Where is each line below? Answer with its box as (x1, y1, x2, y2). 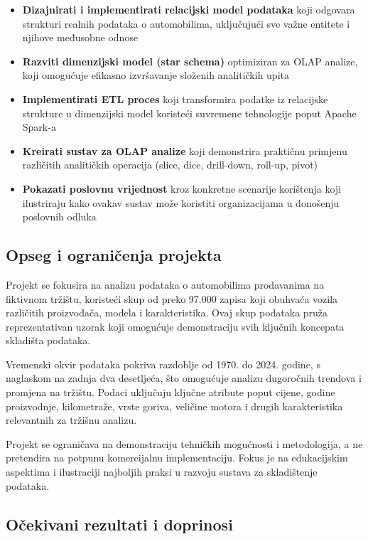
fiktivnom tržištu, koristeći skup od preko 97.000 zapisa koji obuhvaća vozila (6, 291, 338, 306)
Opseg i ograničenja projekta (6, 244, 222, 266)
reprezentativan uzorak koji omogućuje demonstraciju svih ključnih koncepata (6, 319, 345, 333)
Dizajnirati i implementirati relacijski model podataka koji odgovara (22, 2, 355, 16)
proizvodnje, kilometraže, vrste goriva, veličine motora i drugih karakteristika (6, 398, 343, 413)
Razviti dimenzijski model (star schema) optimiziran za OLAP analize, (22, 53, 358, 68)
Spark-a (22, 119, 56, 134)
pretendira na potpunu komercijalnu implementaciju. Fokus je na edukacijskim (6, 450, 348, 465)
